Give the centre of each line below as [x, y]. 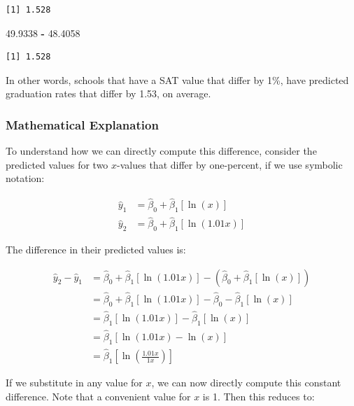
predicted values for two [57, 164]
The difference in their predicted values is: [96, 250]
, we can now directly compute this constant [246, 383]
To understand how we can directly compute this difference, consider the [161, 151]
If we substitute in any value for [74, 383]
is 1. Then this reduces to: [259, 396]
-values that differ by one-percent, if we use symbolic [230, 164]
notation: [25, 178]
